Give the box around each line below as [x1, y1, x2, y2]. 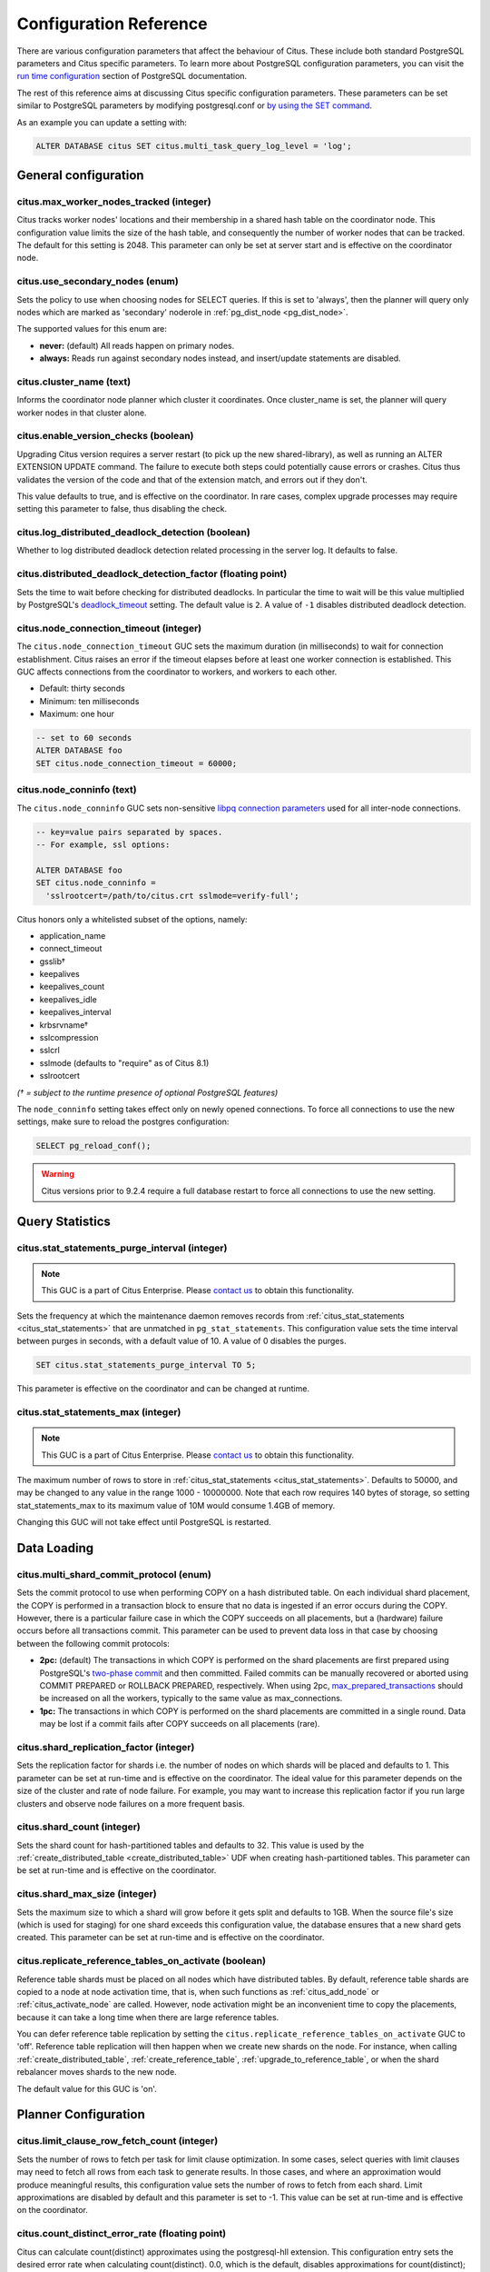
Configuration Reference [16, 14, 208, 34]
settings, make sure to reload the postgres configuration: [16, 1116, 230, 1127]
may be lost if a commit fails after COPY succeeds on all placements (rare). [39, 1719, 320, 1729]
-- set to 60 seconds [35, 732, 132, 743]
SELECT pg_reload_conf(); [35, 1141, 152, 1151]
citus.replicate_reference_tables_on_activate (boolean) [16, 1955, 267, 1968]
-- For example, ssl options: [35, 839, 171, 850]
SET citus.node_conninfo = [35, 878, 156, 888]
